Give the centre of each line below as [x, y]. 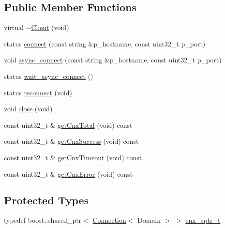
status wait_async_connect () [49, 76]
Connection [109, 220]
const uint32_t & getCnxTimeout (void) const [73, 157]
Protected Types [46, 200]
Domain [149, 220]
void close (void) [28, 109]
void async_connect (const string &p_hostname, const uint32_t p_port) [113, 60]
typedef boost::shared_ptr [43, 220]
